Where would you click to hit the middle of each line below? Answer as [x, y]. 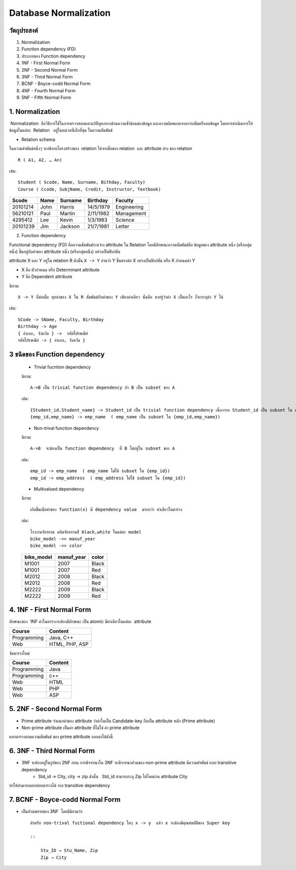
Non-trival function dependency [66, 428]
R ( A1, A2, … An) [40, 160]
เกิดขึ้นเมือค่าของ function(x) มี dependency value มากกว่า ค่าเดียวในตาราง [106, 509]
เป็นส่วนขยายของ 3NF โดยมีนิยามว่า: [52, 811]
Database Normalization [60, 13]
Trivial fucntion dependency [62, 367]
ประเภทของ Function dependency [54, 56]
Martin [68, 213]
